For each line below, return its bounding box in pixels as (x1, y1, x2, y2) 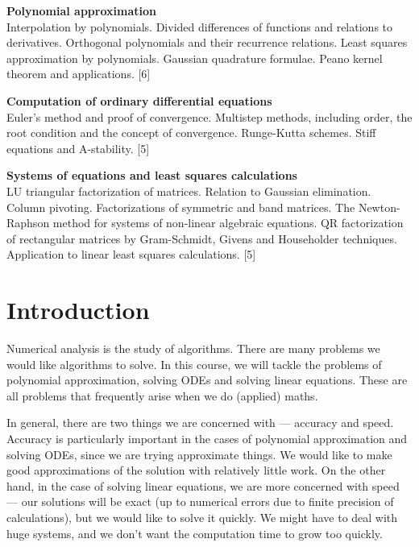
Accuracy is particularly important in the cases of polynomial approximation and (6, 430, 408, 446)
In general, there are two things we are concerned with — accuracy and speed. (6, 414, 394, 431)
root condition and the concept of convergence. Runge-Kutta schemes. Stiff (6, 124, 376, 141)
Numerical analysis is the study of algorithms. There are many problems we (6, 340, 380, 357)
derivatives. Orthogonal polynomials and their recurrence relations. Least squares (6, 34, 408, 51)
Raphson (6, 214, 50, 231)
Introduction (6, 293, 150, 326)
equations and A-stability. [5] (6, 139, 150, 156)
